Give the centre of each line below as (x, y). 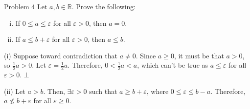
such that (103, 91)
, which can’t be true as (173, 65)
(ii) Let (15, 91)
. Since (146, 55)
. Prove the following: (104, 6)
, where (158, 91)
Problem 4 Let (26, 6)
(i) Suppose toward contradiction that (61, 55)
